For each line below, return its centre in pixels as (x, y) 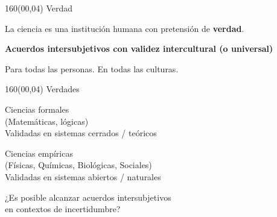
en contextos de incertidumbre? (63, 209)
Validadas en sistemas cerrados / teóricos (81, 133)
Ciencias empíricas (39, 153)
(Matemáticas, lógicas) (47, 121)
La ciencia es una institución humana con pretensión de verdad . (125, 28)
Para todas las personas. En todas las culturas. (92, 68)
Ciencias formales (37, 109)
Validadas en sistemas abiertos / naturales (83, 176)
